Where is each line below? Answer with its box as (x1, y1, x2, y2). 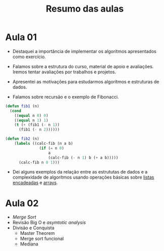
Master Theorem (20, 230, 55, 236)
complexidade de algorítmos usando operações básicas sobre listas (12, 174, 154, 180)
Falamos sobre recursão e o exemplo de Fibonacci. (12, 94, 119, 100)
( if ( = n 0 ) (39, 145, 65, 151)
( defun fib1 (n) (5, 103, 39, 109)
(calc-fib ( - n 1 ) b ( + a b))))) (48, 155, 119, 160)
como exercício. (12, 54, 46, 60)
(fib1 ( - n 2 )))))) (18, 127, 60, 132)
